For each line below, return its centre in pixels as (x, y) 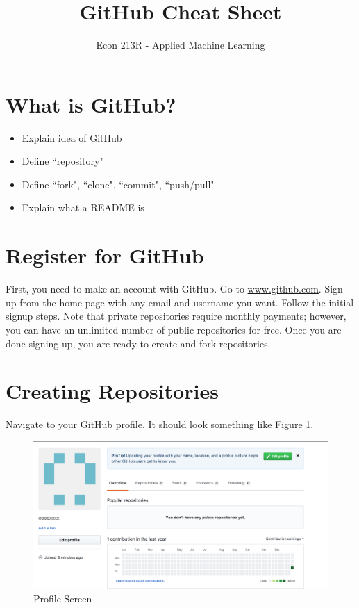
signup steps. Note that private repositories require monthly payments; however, (176, 316)
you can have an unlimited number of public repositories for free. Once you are (174, 329)
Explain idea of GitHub (72, 137)
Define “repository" (62, 161)
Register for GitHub (105, 255)
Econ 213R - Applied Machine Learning (181, 45)
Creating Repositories (112, 391)
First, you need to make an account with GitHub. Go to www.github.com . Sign (174, 289)
